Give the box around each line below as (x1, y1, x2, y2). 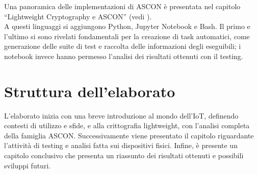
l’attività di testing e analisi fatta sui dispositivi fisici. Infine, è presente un (4, 140, 238, 151)
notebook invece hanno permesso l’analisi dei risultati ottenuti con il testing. (4, 50, 243, 61)
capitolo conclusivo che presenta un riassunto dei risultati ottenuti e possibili (4, 150, 244, 161)
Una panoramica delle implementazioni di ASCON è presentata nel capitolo (4, 1, 241, 11)
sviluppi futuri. (4, 160, 51, 170)
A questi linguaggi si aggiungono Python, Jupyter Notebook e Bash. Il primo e (4, 21, 250, 32)
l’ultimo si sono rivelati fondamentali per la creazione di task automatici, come (4, 31, 250, 41)
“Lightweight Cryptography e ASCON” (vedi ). (4, 11, 152, 21)
